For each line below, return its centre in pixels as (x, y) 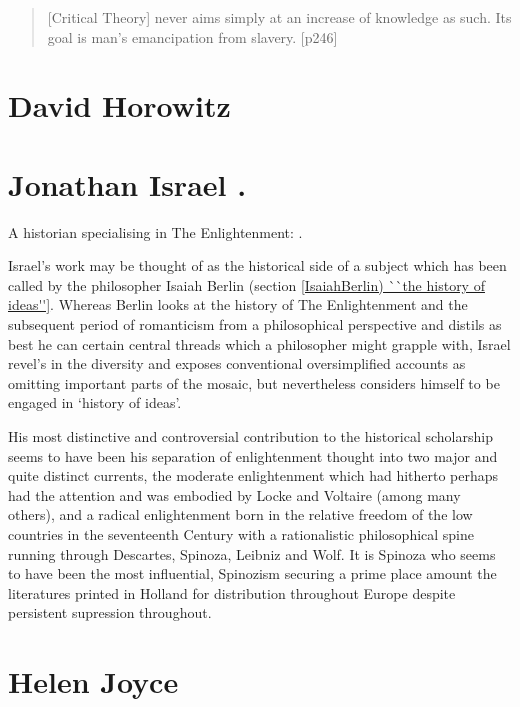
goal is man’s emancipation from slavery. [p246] (192, 36)
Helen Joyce (93, 681)
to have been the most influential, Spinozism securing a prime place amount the (252, 573)
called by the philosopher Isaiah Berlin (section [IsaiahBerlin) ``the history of (246, 284)
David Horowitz (119, 105)
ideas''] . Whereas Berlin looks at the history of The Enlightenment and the (238, 304)
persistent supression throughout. (110, 612)
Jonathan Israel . (127, 183)
